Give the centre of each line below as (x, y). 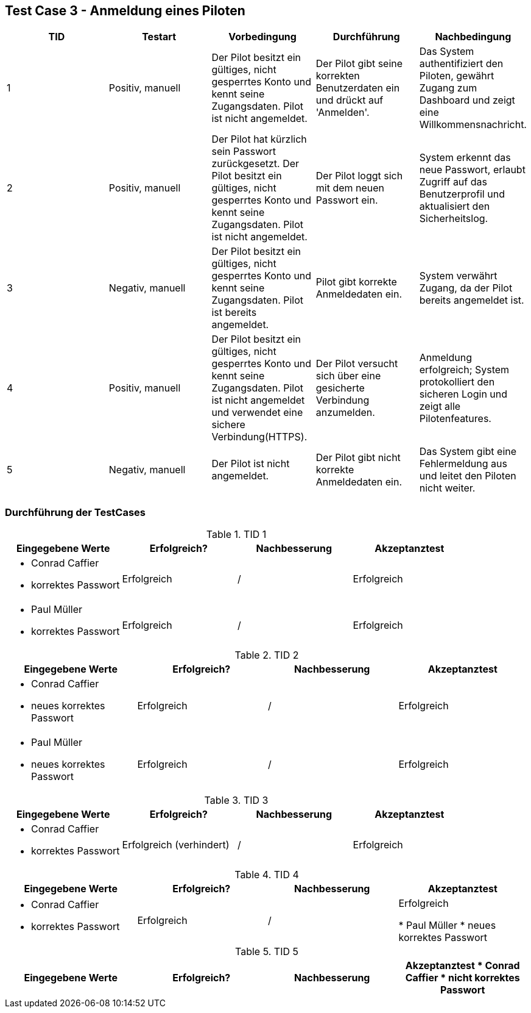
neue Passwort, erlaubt (472, 170)
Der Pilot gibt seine (359, 64)
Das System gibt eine (468, 452)
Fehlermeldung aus (463, 464)
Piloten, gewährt (457, 76)
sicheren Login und (463, 394)
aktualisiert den (455, 206)
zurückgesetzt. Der (255, 164)
